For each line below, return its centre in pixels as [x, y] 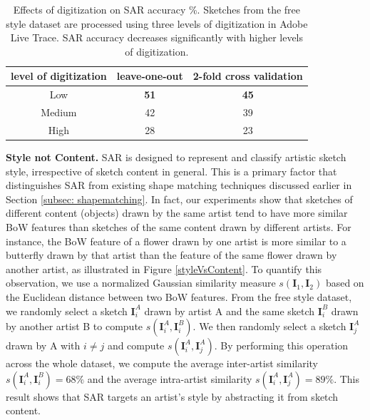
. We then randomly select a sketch [269, 326]
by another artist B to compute [74, 326]
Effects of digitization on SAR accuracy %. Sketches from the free [157, 9]
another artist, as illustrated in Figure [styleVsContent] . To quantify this [164, 268]
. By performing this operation [281, 345]
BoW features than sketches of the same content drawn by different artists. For [179, 226]
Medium [59, 112]
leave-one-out [150, 76]
